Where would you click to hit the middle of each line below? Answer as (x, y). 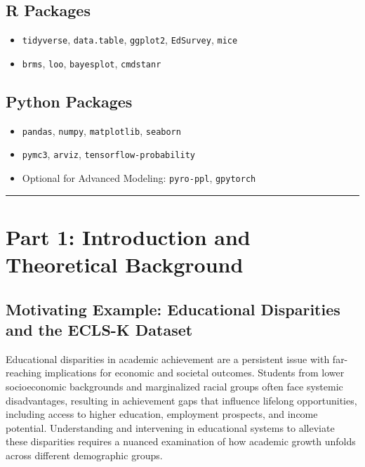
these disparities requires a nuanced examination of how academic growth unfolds (181, 441)
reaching (24, 373)
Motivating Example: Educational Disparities (173, 309)
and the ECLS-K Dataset (99, 330)
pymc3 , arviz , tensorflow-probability (109, 154)
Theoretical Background (125, 264)
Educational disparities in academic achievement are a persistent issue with (168, 359)
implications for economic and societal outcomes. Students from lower (194, 373)
